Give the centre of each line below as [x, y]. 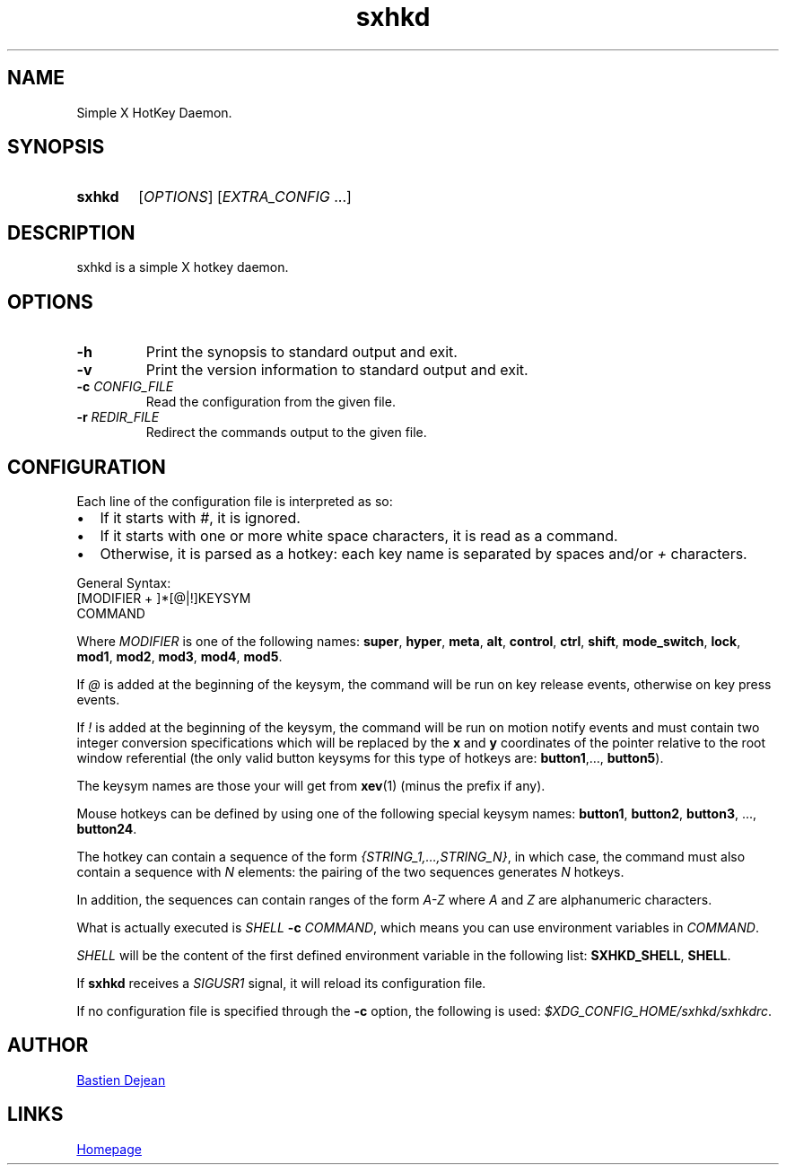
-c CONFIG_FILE [125, 387]
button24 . [107, 828]
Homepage [109, 1149]
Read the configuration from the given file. [271, 402]
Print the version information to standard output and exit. [337, 370]
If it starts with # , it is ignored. [200, 517]
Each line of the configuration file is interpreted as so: [235, 501]
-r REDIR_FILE [118, 417]
